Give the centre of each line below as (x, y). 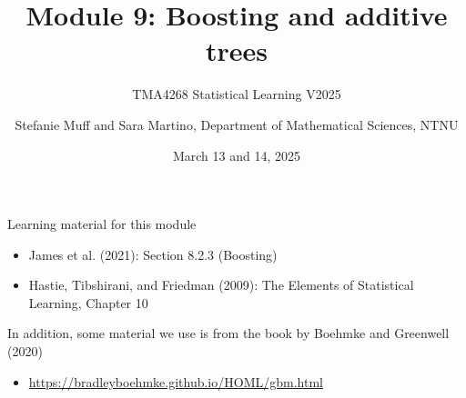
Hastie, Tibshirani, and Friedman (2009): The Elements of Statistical (221, 285)
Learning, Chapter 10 (88, 302)
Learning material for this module (102, 224)
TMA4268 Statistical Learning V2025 (237, 94)
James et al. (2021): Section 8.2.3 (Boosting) (153, 254)
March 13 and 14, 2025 (237, 155)
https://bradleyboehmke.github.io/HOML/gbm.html (176, 381)
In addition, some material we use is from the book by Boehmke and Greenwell (228, 333)
